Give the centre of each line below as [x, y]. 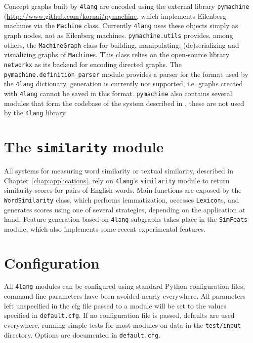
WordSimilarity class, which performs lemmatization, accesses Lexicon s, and [122, 199]
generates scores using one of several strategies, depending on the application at [125, 209]
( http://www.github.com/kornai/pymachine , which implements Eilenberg [115, 16]
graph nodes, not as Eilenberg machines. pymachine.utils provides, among [119, 35]
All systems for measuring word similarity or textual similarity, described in [119, 171]
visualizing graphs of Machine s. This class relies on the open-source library [117, 54]
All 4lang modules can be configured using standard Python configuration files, [125, 286]
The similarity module [84, 146]
